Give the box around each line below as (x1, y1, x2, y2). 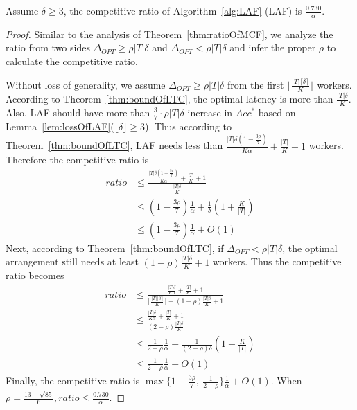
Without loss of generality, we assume (6, 77, 166, 91)
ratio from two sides (6, 40, 90, 55)
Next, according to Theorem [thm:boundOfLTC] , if (6, 240, 224, 255)
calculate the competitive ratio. (6, 54, 138, 69)
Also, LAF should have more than (6, 105, 150, 119)
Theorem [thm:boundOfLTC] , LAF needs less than (6, 138, 223, 152)
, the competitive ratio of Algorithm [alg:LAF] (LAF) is (63, 3, 302, 17)
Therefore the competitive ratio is (6, 152, 149, 166)
